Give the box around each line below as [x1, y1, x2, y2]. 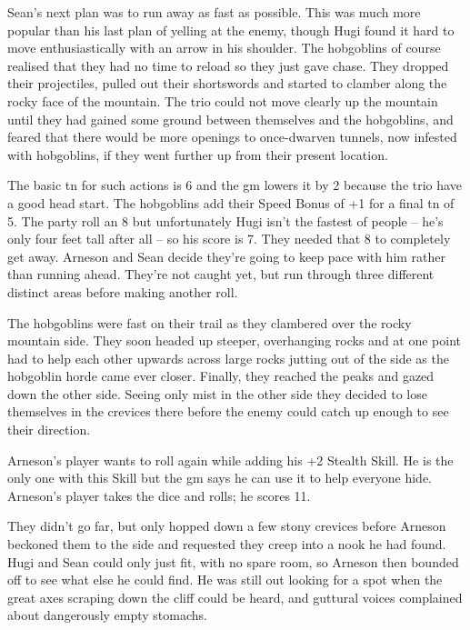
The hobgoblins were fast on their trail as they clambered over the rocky [7, 313, 412, 332]
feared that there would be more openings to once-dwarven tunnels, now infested [7, 127, 457, 146]
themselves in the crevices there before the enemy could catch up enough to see [7, 402, 449, 421]
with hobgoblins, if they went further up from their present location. [7, 145, 388, 164]
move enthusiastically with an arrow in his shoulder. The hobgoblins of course [7, 38, 441, 57]
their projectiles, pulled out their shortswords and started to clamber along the [7, 74, 447, 93]
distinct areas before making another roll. [7, 282, 238, 301]
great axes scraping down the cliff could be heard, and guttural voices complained [7, 587, 463, 606]
